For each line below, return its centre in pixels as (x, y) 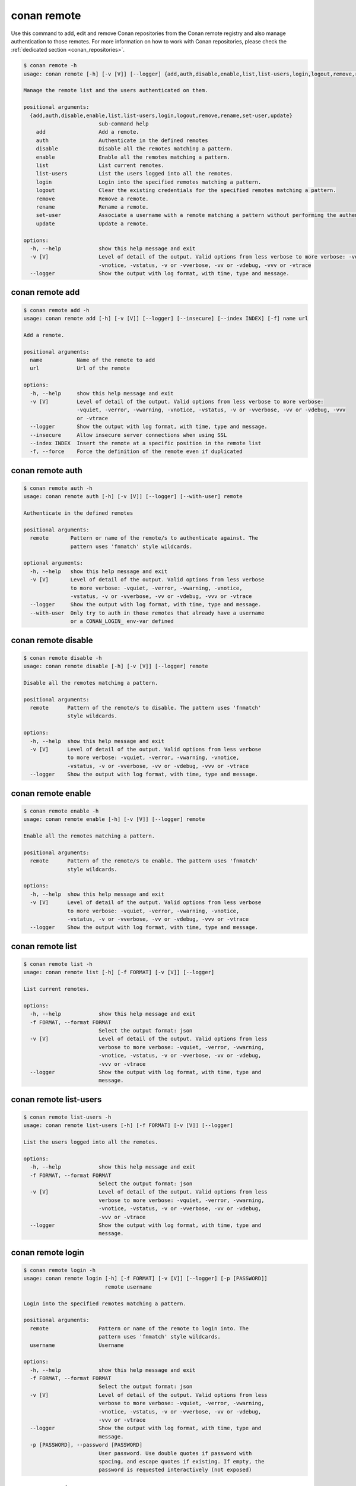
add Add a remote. (88, 132)
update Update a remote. (92, 223)
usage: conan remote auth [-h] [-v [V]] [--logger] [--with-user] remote (133, 497)
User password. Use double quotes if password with (175, 1453)
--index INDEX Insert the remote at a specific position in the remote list (146, 443)
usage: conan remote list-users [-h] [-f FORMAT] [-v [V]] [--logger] (128, 1125)
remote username (128, 1287)
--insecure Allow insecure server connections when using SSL (128, 435)
